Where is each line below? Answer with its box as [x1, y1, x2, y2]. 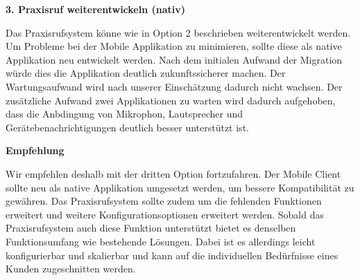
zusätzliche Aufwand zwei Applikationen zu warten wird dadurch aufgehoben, [6, 93, 336, 107]
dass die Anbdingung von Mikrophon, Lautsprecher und [6, 106, 243, 121]
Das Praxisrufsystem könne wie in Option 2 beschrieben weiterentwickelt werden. [6, 25, 351, 39]
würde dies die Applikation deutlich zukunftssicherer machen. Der [6, 66, 286, 80]
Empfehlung [6, 143, 65, 158]
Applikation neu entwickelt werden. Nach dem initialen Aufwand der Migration [6, 52, 343, 66]
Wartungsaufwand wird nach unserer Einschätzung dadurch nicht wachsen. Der [6, 79, 343, 93]
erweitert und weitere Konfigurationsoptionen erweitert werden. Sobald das [6, 207, 324, 221]
